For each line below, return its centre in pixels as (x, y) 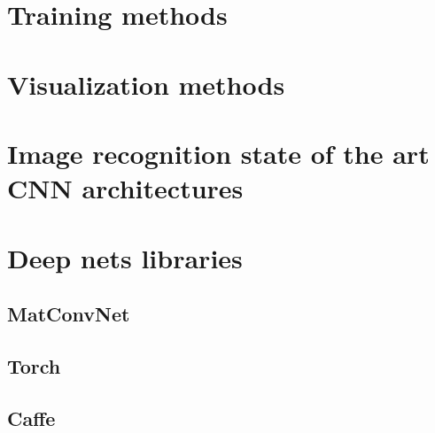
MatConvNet (69, 314)
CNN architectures (125, 188)
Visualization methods (146, 84)
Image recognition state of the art (218, 153)
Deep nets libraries (125, 257)
